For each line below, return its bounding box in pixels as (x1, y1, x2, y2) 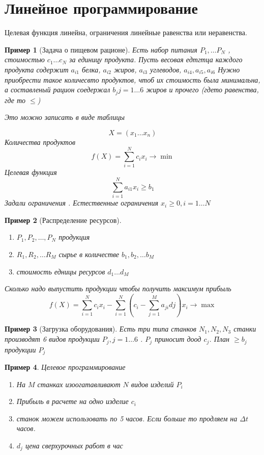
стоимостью (5, 54, 45, 65)
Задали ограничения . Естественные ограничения (5, 197, 159, 208)
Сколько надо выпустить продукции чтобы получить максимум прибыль (5, 283, 231, 294)
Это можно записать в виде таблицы (5, 112, 125, 122)
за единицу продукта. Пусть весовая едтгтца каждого (69, 54, 243, 65)
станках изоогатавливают (37, 378, 121, 389)
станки (233, 323, 256, 334)
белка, (82, 64, 101, 74)
